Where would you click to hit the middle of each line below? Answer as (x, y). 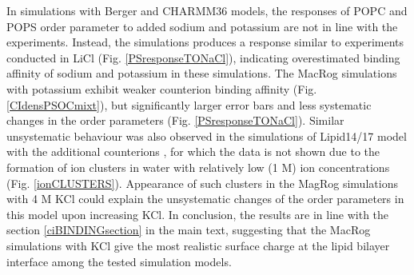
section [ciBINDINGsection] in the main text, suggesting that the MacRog (189, 230)
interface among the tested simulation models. (119, 261)
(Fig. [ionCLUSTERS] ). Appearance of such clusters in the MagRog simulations (202, 183)
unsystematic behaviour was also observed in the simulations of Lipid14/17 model (207, 136)
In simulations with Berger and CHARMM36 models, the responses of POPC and (207, 10)
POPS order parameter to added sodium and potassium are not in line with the (202, 26)
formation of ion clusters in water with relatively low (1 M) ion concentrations (198, 167)
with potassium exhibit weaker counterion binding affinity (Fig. (162, 88)
